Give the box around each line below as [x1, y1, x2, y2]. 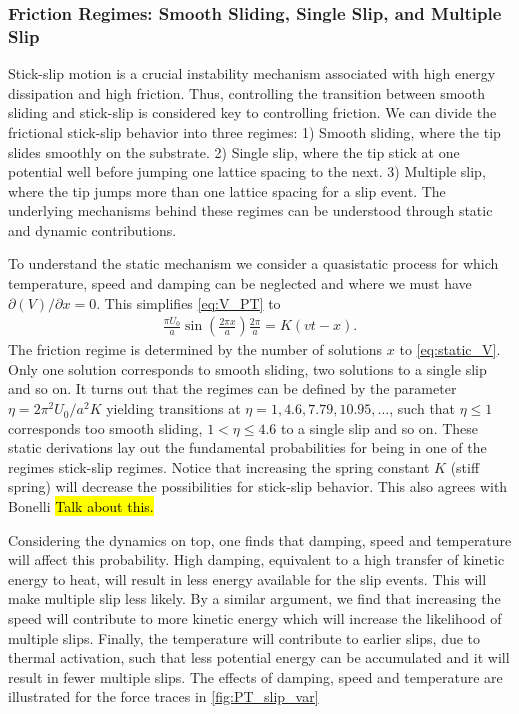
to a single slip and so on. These [280, 417, 479, 438]
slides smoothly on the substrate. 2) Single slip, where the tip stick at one [8, 141, 460, 162]
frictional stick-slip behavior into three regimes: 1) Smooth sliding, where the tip [8, 121, 501, 142]
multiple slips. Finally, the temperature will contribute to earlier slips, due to [8, 627, 481, 648]
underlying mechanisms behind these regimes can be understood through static [8, 200, 493, 221]
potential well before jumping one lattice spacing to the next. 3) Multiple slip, [8, 161, 486, 182]
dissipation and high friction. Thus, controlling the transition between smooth [8, 82, 485, 103]
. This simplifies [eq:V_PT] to [96, 292, 281, 313]
